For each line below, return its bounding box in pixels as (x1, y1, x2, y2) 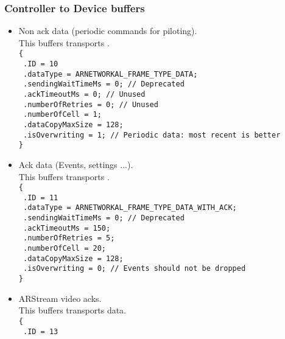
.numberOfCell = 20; (23, 244, 106, 253)
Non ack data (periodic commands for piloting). (18, 24, 197, 37)
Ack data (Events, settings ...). (18, 158, 133, 170)
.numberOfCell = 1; (23, 110, 102, 119)
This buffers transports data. (18, 304, 127, 316)
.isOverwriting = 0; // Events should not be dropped (23, 264, 246, 273)
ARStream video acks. (18, 292, 102, 304)
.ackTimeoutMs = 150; (23, 223, 111, 232)
